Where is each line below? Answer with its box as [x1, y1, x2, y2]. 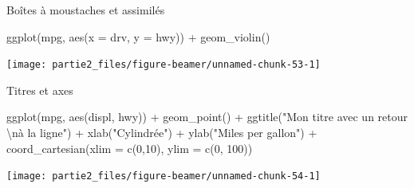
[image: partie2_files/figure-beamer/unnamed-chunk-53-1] [6, 59, 321, 71]
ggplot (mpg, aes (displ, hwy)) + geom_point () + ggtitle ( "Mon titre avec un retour [6, 108, 408, 125]
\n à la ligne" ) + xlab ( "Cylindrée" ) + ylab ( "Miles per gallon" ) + [6, 124, 317, 141]
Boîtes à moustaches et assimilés [6, 2, 165, 18]
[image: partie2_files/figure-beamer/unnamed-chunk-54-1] [6, 170, 321, 182]
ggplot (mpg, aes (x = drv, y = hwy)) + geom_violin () [6, 28, 270, 45]
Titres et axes [6, 81, 73, 98]
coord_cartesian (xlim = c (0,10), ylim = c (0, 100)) [6, 139, 253, 156]
